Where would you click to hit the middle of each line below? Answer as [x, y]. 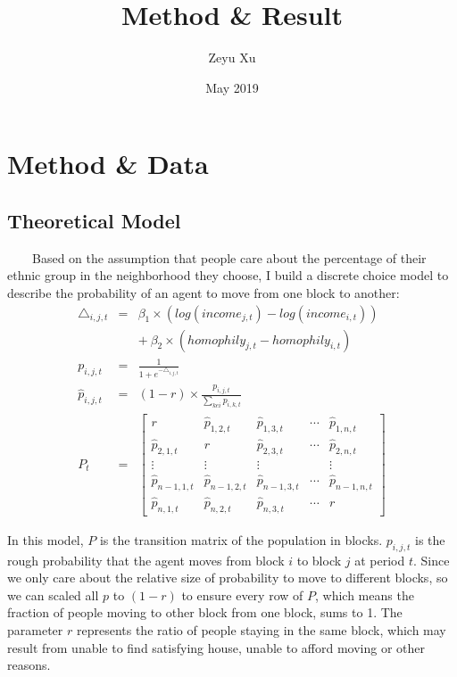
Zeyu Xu [232, 58]
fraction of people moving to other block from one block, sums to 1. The [205, 612]
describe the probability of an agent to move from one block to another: [204, 292]
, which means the [364, 594]
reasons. [29, 665]
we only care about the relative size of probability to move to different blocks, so [228, 578]
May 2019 [232, 87]
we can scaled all [53, 594]
